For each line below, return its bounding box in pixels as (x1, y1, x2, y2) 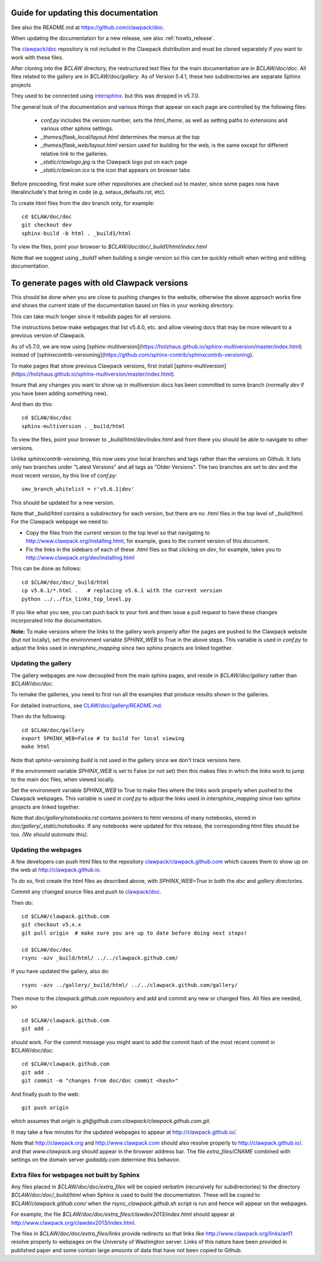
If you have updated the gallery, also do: (11, 968, 110, 975)
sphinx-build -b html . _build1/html (21, 229, 132, 237)
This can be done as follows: (11, 565, 81, 572)
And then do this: (11, 401, 53, 408)
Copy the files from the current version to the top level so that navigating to (26, 529, 210, 536)
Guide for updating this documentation (11, 8, 158, 18)
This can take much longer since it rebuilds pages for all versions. (11, 313, 172, 320)
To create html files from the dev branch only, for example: (11, 199, 155, 206)
